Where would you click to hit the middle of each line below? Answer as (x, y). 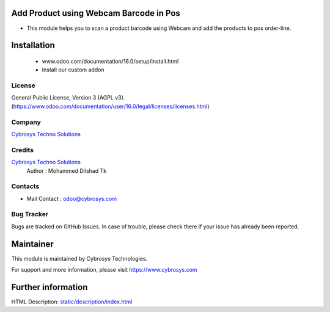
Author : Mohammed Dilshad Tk (67, 170)
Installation (33, 45)
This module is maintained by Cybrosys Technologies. (79, 258)
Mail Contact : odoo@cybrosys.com (72, 198)
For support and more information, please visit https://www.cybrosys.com (105, 270)
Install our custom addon (73, 70)
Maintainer (33, 244)
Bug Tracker (30, 214)
